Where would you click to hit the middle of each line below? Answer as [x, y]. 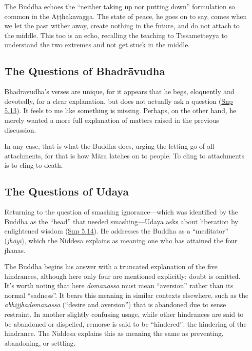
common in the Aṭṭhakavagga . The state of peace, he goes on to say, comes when [126, 16]
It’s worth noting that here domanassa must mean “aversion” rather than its [119, 285]
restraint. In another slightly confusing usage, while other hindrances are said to [124, 314]
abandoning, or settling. [40, 342]
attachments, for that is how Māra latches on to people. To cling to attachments [124, 155]
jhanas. [15, 250]
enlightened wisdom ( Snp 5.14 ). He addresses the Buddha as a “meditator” [116, 231]
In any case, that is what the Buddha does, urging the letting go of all [109, 146]
